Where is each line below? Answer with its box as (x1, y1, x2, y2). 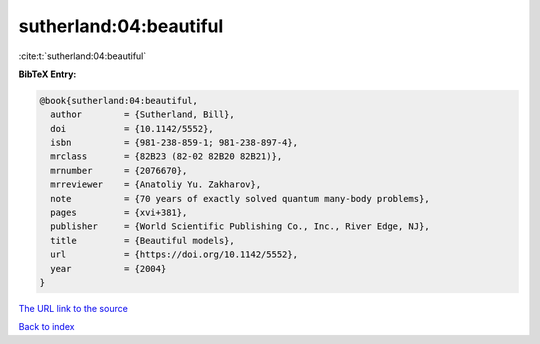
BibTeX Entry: (18, 68, 77, 80)
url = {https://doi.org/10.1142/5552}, (50, 249, 299, 260)
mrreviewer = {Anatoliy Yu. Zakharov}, (50, 179, 262, 190)
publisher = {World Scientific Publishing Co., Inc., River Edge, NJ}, (50, 221, 430, 232)
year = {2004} (50, 263, 167, 274)
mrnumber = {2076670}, (50, 165, 188, 176)
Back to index (18, 321, 75, 333)
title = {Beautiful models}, (50, 235, 235, 246)
